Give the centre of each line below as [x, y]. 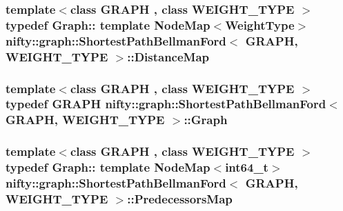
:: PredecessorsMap [180, 198]
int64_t [247, 167]
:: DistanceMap [168, 56]
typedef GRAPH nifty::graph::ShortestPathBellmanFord [166, 104]
